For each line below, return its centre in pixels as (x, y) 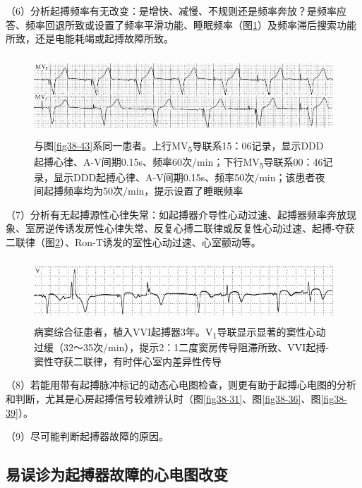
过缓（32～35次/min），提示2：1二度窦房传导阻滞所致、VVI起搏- (182, 347)
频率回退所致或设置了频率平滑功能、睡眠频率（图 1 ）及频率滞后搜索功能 (191, 24)
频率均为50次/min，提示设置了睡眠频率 (153, 191)
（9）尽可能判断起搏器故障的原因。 (87, 436)
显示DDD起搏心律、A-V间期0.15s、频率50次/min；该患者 (184, 177)
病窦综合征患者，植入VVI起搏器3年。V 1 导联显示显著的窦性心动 (180, 333)
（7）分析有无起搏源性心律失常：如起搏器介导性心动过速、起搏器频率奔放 (176, 214)
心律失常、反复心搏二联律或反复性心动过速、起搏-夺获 (229, 228)
